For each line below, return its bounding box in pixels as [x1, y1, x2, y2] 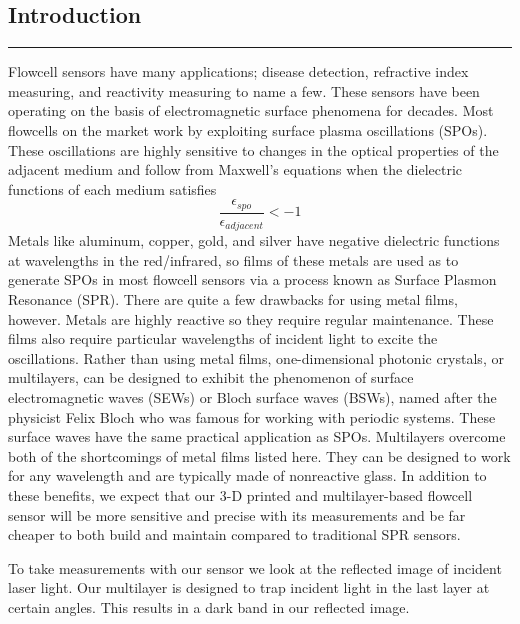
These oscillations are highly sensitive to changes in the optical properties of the [8, 139, 499, 160]
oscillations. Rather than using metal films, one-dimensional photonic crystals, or [8, 347, 504, 368]
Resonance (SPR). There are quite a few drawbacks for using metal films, [8, 289, 458, 310]
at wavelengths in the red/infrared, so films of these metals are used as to [8, 249, 459, 270]
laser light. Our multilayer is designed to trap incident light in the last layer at [8, 577, 490, 598]
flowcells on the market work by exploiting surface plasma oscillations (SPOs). [8, 119, 488, 140]
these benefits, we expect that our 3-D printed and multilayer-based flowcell [8, 485, 473, 506]
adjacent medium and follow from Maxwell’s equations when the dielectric [8, 159, 463, 180]
